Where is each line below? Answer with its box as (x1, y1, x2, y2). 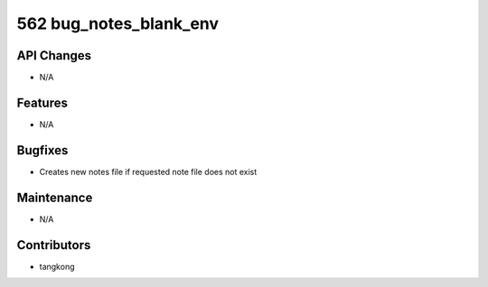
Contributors (16, 237, 91, 253)
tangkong (39, 261, 75, 272)
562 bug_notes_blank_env (16, 14, 220, 33)
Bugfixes (16, 143, 69, 158)
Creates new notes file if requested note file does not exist (39, 166, 258, 177)
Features (16, 95, 68, 110)
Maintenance (16, 190, 93, 205)
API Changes (16, 48, 92, 63)
